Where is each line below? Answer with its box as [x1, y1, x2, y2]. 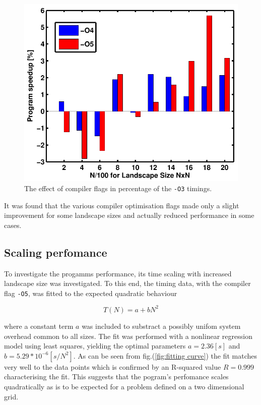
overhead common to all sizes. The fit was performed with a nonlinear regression [4, 330, 252, 341]
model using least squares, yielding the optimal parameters [4, 340, 186, 351]
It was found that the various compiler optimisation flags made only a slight [4, 200, 239, 210]
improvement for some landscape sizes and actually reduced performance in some [4, 210, 254, 220]
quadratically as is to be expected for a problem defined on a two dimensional [4, 381, 244, 391]
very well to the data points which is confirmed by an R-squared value [4, 361, 221, 372]
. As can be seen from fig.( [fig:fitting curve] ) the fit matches [73, 350, 257, 361]
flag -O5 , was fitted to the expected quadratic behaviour [4, 287, 177, 298]
